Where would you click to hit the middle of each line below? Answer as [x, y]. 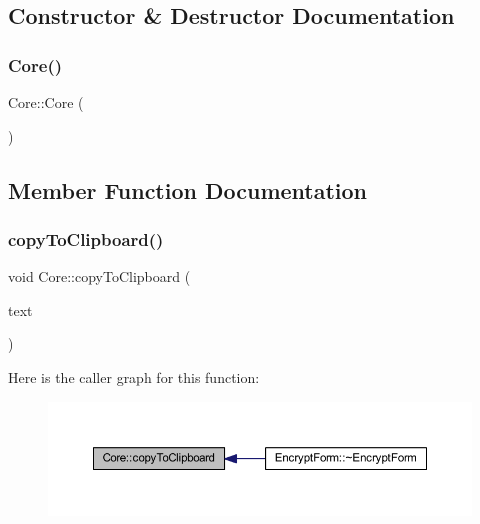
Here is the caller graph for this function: [134, 376]
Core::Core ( [46, 102]
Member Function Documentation [188, 189]
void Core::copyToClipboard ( [99, 276]
